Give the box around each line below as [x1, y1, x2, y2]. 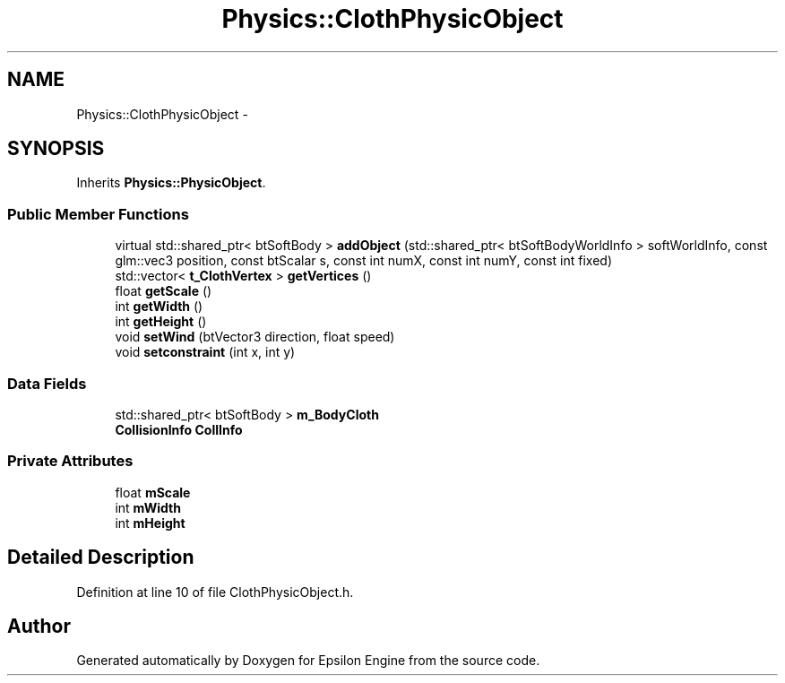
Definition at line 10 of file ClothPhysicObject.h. [76, 584, 354, 600]
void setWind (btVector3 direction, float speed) [115, 329, 395, 345]
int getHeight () [115, 314, 207, 330]
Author [7, 614, 71, 637]
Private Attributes [7, 452, 134, 471]
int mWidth [115, 499, 181, 515]
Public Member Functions [7, 204, 189, 223]
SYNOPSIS [7, 137, 105, 160]
